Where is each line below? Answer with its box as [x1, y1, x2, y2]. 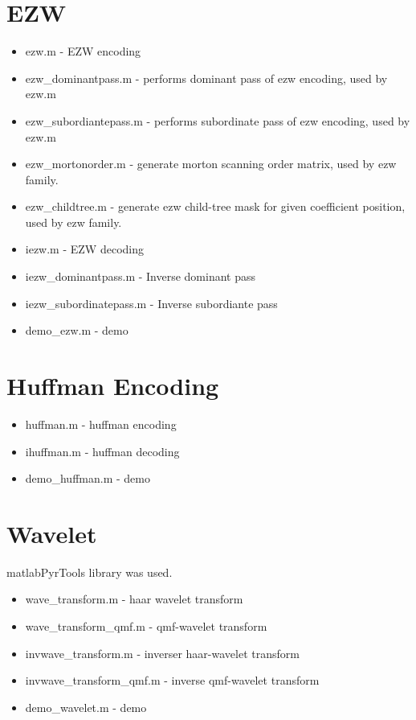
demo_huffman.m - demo [25, 470, 150, 487]
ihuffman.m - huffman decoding [25, 442, 180, 459]
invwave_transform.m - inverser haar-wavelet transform [25, 644, 300, 661]
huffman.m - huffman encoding [25, 415, 177, 432]
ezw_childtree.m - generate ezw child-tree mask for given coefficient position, [25, 198, 406, 215]
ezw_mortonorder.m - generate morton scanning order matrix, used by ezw [25, 155, 397, 172]
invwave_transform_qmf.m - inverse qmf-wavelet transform [25, 672, 320, 689]
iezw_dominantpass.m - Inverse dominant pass [25, 268, 256, 285]
